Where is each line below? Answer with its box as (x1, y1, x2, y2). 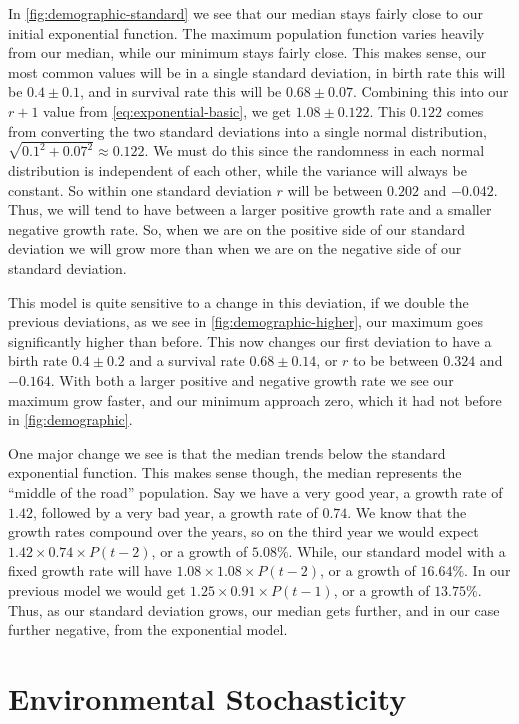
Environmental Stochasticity (8, 677, 407, 718)
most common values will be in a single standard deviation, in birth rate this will (8, 61, 506, 82)
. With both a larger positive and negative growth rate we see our (50, 369, 454, 390)
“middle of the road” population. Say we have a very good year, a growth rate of (8, 481, 503, 502)
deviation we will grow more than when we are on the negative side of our (8, 238, 462, 259)
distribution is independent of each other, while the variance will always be (8, 160, 467, 181)
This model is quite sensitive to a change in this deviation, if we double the (8, 291, 469, 312)
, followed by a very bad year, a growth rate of (32, 501, 318, 522)
